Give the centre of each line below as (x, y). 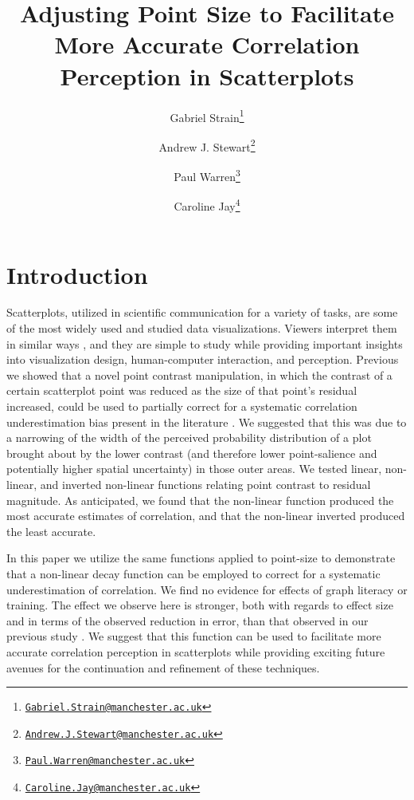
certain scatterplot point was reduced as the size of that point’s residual (182, 390)
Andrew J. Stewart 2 (207, 145)
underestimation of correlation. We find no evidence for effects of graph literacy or (207, 589)
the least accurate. (51, 531)
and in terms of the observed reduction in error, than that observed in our (187, 620)
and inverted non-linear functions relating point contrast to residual (205, 484)
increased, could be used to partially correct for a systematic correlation (182, 406)
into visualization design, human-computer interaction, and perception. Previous (203, 359)
